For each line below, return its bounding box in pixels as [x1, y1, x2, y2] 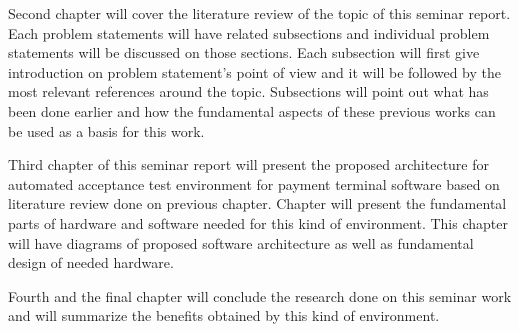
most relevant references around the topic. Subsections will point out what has [8, 81, 489, 102]
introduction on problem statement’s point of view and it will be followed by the [8, 61, 501, 82]
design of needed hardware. [8, 252, 174, 273]
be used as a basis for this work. [8, 120, 205, 141]
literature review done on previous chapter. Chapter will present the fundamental [8, 193, 507, 214]
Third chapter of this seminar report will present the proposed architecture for [8, 154, 489, 175]
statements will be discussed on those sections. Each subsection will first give [8, 42, 480, 63]
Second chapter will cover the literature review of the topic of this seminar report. [8, 3, 511, 23]
